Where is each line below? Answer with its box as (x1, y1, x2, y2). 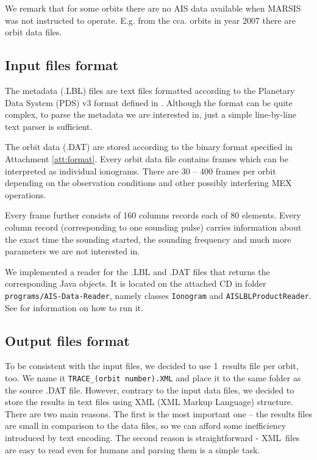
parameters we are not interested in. (5, 245, 140, 257)
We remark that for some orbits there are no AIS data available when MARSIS (5, 2, 301, 14)
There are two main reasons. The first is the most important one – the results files (5, 407, 312, 420)
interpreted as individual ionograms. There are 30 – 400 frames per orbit (5, 164, 276, 177)
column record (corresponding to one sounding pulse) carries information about (5, 220, 302, 233)
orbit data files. (5, 26, 62, 38)
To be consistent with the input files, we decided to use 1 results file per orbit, (5, 359, 299, 372)
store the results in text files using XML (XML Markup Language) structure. (5, 395, 293, 408)
